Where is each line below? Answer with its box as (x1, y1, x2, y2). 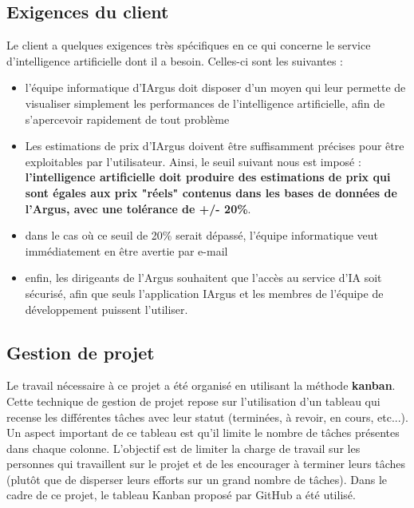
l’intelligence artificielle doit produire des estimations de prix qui (25, 169, 391, 185)
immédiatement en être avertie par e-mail (25, 242, 228, 259)
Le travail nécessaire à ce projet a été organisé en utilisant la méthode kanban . (6, 377, 396, 394)
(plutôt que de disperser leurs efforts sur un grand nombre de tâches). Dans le (6, 470, 387, 487)
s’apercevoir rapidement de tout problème (25, 110, 230, 127)
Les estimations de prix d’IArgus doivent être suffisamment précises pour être (25, 137, 404, 154)
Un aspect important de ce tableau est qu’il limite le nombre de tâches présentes (6, 424, 400, 441)
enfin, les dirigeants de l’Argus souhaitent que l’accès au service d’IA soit (25, 269, 382, 286)
